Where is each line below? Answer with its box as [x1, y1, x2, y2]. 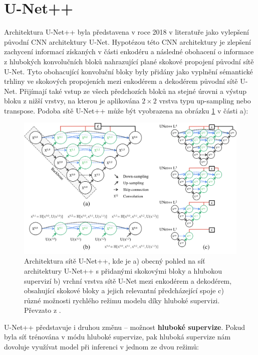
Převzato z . [24, 305, 61, 315]
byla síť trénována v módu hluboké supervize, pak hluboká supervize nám [4, 331, 231, 342]
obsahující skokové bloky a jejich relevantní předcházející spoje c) [24, 285, 224, 296]
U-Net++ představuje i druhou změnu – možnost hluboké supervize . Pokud [4, 321, 245, 332]
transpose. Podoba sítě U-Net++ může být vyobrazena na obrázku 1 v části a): [4, 105, 248, 115]
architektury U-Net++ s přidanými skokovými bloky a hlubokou [24, 265, 222, 276]
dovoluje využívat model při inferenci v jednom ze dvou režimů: [4, 341, 199, 352]
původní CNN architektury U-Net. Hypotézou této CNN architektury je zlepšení [4, 36, 251, 47]
